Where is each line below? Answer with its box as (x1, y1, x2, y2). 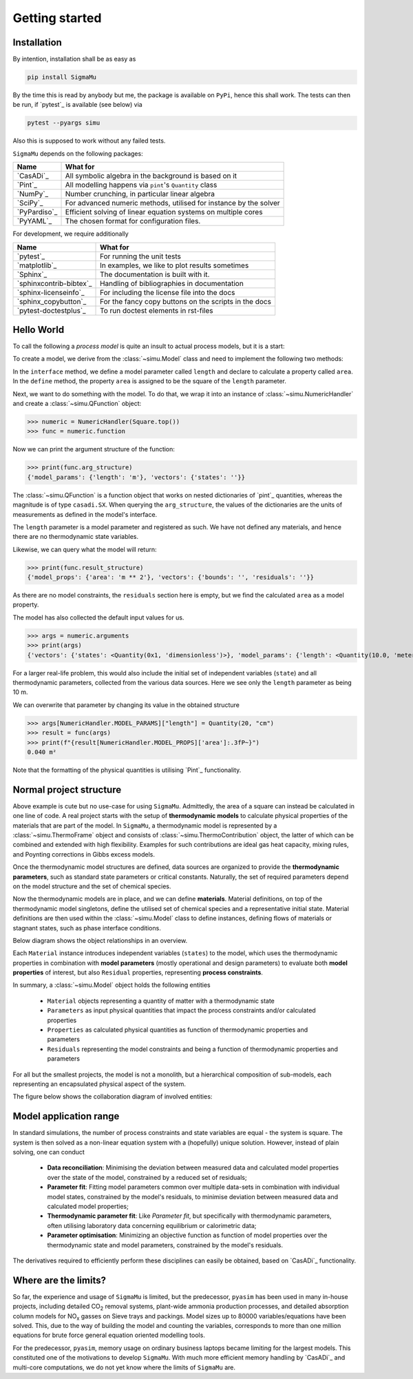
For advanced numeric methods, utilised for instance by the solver (65, 198, 280, 208)
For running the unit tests (100, 252, 182, 261)
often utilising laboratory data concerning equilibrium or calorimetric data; (47, 1221, 257, 1229)
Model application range (12, 1110, 120, 1123)
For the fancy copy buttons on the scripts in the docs (100, 296, 272, 306)
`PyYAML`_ (17, 216, 52, 226)
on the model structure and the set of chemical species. (12, 882, 171, 890)
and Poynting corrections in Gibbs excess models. (12, 850, 155, 858)
